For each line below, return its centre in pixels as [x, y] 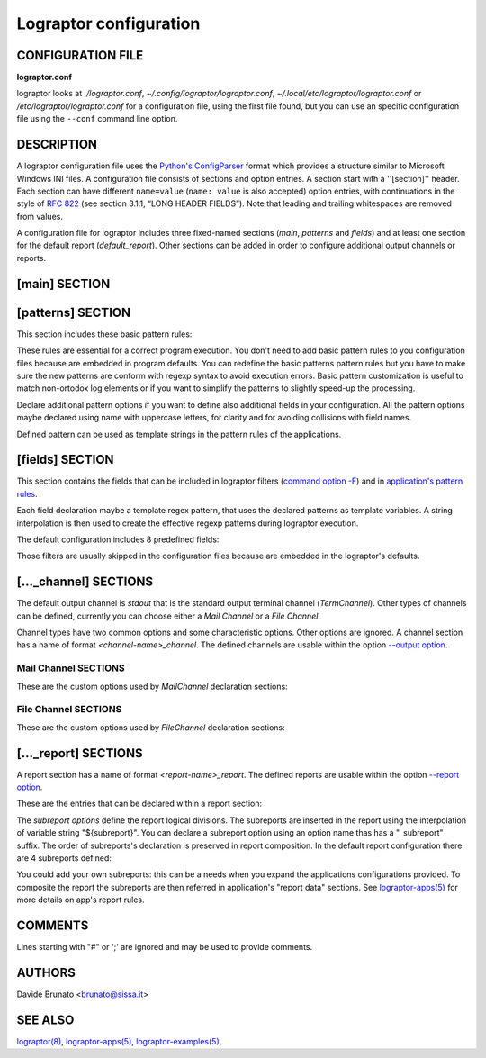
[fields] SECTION [65, 460]
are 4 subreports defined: [64, 858]
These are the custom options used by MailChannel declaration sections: [152, 686]
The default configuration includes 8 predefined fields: [118, 539]
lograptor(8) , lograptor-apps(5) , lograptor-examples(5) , [119, 1041]
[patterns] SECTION [73, 312]
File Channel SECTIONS [69, 710]
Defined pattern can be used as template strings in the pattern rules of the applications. [179, 434]
